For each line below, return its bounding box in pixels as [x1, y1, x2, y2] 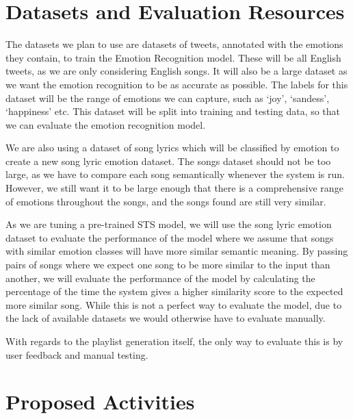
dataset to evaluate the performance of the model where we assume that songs [5, 230, 334, 244]
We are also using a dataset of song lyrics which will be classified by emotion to [5, 140, 339, 155]
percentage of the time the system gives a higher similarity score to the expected [5, 284, 343, 299]
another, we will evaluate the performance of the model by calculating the [5, 270, 315, 285]
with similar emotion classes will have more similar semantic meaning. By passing [5, 244, 348, 258]
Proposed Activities [5, 388, 195, 416]
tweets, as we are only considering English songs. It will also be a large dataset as [5, 64, 348, 78]
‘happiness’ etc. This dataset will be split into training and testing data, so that [5, 104, 341, 118]
